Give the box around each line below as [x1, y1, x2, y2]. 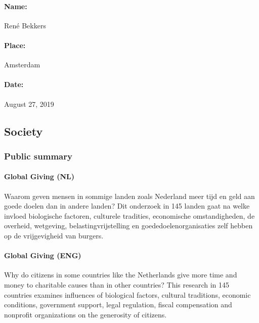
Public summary [4, 149, 72, 162]
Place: [4, 39, 26, 50]
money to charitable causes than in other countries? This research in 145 [4, 279, 230, 290]
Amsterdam [4, 59, 40, 70]
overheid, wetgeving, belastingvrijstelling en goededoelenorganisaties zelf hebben [4, 220, 253, 231]
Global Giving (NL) [4, 171, 75, 182]
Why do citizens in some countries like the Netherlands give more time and [4, 269, 237, 280]
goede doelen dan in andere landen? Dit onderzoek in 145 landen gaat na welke [4, 200, 250, 211]
